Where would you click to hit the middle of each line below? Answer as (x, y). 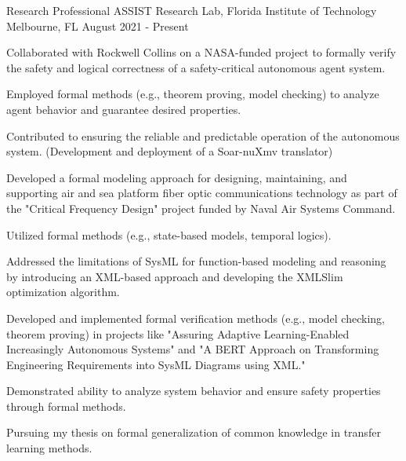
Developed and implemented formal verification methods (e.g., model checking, (196, 318)
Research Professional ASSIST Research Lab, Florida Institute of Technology (192, 10)
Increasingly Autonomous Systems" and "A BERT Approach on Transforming (193, 349)
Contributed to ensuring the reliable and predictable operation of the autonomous (203, 135)
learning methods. (49, 448)
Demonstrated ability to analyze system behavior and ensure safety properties (194, 391)
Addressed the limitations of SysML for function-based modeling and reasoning (196, 261)
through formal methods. (66, 406)
